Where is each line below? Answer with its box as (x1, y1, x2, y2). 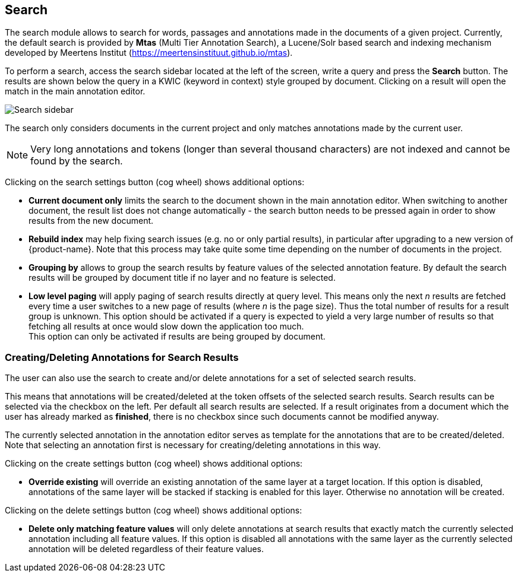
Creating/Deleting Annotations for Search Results (5, 351, 239, 363)
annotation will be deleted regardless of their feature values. (29, 544, 264, 554)
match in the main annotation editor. (5, 86, 146, 97)
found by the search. (30, 155, 123, 167)
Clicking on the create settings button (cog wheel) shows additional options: (5, 458, 303, 469)
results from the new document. (29, 215, 154, 226)
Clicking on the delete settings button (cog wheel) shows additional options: (5, 505, 302, 516)
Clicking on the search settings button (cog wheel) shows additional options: (5, 177, 305, 188)
